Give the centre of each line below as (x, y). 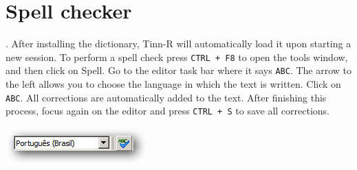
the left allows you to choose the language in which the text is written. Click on (173, 84)
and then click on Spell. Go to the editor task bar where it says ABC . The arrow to (179, 70)
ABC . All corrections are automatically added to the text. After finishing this (166, 97)
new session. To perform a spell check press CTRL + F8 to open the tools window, (177, 57)
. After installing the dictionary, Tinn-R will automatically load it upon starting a (178, 44)
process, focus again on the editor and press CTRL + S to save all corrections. (167, 111)
